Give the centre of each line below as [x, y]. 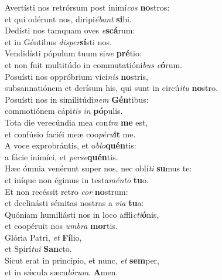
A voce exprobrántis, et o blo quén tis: [71, 145]
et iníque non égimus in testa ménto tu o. [77, 179]
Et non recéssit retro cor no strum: [66, 191]
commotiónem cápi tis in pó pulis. [64, 111]
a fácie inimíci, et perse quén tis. [62, 156]
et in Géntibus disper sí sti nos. [58, 41]
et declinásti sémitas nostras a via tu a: [74, 203]
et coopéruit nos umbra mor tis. [61, 226]
